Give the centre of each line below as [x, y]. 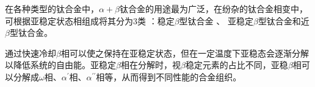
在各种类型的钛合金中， [52, 9]
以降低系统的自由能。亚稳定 [60, 65]
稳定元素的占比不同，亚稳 [237, 65]
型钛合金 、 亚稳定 [216, 20]
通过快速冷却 [31, 53]
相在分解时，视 [150, 65]
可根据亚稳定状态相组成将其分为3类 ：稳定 [90, 20]
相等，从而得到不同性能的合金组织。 [169, 76]
